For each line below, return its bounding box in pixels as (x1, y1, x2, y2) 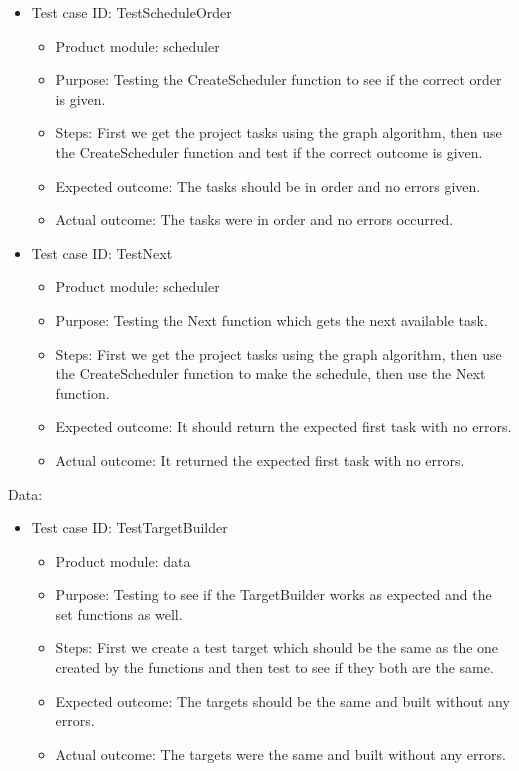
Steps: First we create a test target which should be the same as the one (55, 637, 499, 658)
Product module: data (55, 550, 191, 571)
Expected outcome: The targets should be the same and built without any (55, 690, 510, 711)
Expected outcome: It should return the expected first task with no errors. (55, 416, 512, 437)
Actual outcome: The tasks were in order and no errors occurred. (55, 209, 454, 230)
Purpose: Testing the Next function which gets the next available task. (55, 309, 488, 330)
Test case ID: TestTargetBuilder (31, 517, 228, 538)
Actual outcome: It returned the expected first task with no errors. (55, 449, 465, 470)
